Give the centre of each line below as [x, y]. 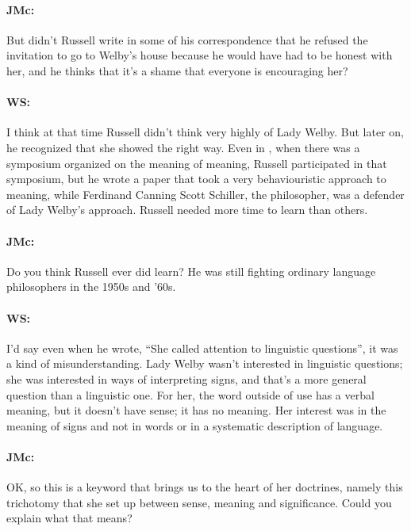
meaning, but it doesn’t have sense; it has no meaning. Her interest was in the [196, 410]
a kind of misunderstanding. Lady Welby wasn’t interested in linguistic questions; [205, 363]
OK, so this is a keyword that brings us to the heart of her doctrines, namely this [205, 487]
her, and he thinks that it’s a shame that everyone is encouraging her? [177, 70]
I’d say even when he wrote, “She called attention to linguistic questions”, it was [202, 348]
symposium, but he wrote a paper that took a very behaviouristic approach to [196, 179]
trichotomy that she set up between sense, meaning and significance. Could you [199, 502]
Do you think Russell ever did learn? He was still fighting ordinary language [191, 271]
